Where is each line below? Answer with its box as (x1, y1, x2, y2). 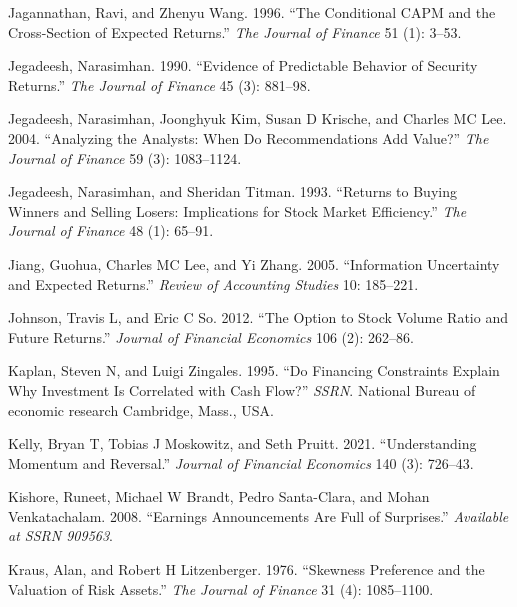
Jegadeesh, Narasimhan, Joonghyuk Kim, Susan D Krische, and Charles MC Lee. (8, 108, 507, 129)
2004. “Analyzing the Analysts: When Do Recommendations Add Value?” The (8, 127, 489, 148)
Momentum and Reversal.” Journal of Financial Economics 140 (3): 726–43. (8, 452, 474, 473)
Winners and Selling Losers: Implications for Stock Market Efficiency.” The (8, 200, 467, 221)
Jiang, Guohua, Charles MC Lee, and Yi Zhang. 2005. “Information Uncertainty (8, 253, 500, 274)
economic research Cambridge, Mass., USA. (8, 399, 274, 420)
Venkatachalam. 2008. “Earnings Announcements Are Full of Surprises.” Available (8, 505, 509, 526)
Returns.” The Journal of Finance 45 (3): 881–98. (8, 74, 311, 95)
